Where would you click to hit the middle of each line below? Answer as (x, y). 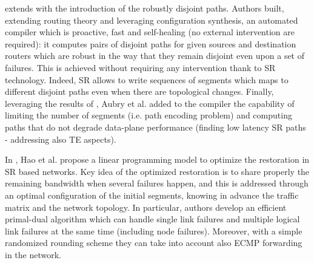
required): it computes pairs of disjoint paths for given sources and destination (151, 43)
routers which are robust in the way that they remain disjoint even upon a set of (155, 56)
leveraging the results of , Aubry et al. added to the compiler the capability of (150, 103)
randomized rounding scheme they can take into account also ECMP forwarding (154, 243)
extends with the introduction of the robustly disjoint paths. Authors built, (145, 8)
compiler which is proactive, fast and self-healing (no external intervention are (150, 32)
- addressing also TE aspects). (61, 139)
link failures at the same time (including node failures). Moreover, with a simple (154, 231)
